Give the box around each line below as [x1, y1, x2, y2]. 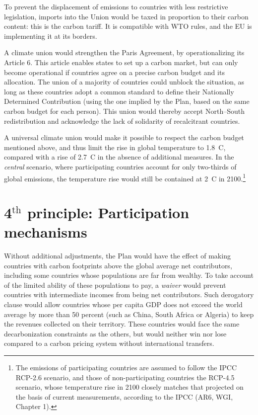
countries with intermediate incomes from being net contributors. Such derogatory [4, 289, 254, 300]
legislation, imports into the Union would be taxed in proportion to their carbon [4, 11, 249, 21]
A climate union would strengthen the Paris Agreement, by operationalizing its [4, 47, 245, 58]
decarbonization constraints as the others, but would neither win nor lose [4, 328, 227, 338]
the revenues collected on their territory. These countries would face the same [4, 319, 240, 329]
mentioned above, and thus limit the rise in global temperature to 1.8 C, [4, 142, 226, 152]
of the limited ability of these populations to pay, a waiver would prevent [4, 279, 226, 290]
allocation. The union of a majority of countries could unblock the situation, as [4, 77, 245, 87]
